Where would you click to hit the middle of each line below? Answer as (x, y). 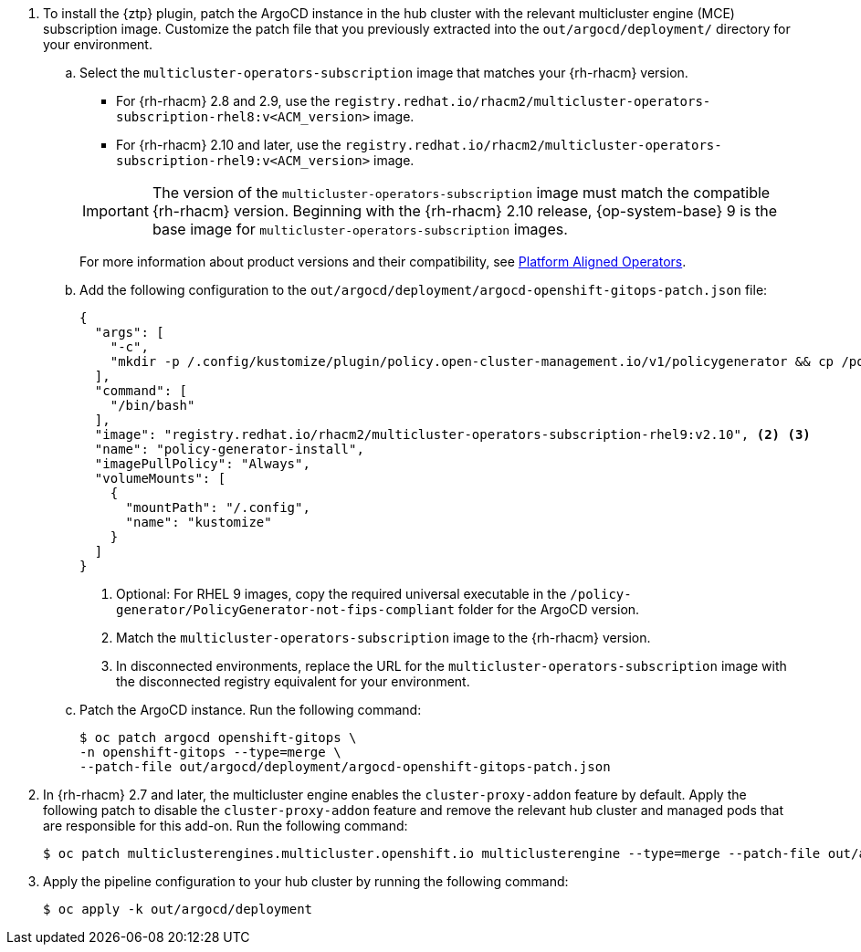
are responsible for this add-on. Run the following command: (226, 826)
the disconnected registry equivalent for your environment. (293, 681)
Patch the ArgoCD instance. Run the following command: (251, 710)
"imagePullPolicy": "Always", (202, 464)
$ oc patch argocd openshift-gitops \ (218, 738)
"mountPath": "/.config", (218, 507)
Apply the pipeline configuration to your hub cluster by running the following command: (306, 881)
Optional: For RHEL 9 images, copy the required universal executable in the (341, 594)
